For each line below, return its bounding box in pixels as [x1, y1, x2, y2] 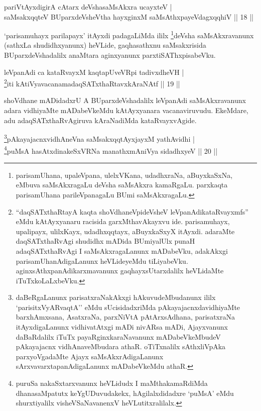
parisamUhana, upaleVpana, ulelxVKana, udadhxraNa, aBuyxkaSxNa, [16, 169, 233, 180]
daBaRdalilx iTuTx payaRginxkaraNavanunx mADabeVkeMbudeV [16, 331, 221, 342]
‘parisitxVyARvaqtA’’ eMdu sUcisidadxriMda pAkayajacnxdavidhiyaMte [16, 301, 240, 312]
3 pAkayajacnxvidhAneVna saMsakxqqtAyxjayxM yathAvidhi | [4, 132, 195, 144]
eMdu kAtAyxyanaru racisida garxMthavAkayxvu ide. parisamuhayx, [16, 216, 230, 227]
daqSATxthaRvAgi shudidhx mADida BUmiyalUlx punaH [16, 236, 195, 246]
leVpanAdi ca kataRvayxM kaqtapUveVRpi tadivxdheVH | [4, 66, 184, 77]
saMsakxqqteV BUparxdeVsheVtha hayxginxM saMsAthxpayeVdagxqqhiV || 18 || [4, 11, 253, 22]
